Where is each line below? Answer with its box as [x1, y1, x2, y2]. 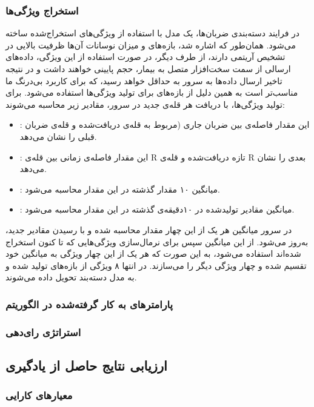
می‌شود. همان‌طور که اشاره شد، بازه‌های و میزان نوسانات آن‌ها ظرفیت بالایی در [5, 38, 296, 51]
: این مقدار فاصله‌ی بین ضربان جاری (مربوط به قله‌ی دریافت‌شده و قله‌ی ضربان [19, 118, 310, 131]
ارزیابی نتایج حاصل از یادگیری [5, 356, 167, 374]
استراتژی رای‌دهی [5, 324, 81, 339]
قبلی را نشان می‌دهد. [19, 130, 97, 142]
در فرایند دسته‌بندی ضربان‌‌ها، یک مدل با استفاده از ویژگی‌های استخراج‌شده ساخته [5, 27, 300, 39]
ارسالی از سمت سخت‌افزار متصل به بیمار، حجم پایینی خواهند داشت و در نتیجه [5, 62, 291, 74]
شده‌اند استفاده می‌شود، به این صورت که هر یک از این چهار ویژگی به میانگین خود [5, 247, 301, 260]
